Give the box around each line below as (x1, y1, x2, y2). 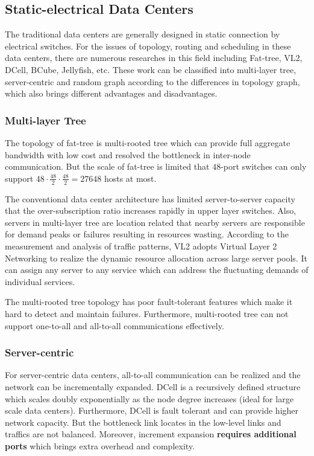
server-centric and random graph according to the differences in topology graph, (5, 75, 300, 88)
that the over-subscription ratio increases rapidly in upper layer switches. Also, (5, 204, 297, 217)
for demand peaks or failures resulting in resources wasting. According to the (5, 228, 289, 240)
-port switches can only (221, 160, 307, 173)
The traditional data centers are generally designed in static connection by (5, 28, 280, 40)
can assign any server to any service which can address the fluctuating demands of (5, 263, 309, 276)
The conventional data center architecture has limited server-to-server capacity (5, 192, 295, 205)
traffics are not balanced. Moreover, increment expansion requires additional (5, 428, 297, 440)
